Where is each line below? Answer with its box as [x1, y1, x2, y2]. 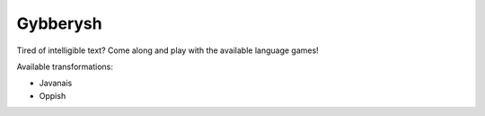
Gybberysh [16, 13, 102, 33]
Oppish [39, 90, 66, 101]
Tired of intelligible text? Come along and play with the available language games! [16, 45, 319, 56]
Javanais [39, 77, 73, 89]
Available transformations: [16, 61, 114, 72]
